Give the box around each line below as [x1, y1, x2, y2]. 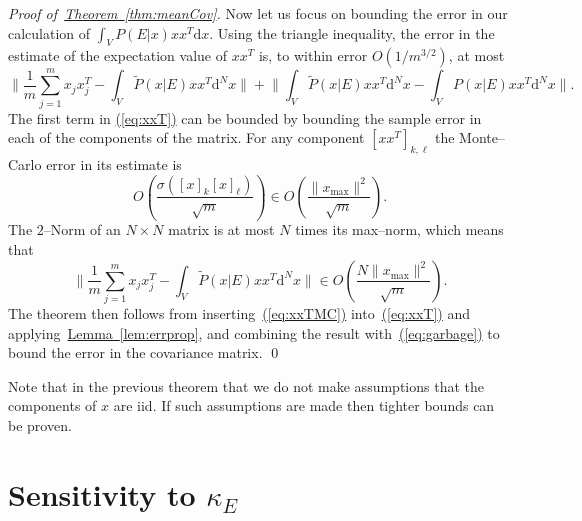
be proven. [8, 414, 72, 435]
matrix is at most [168, 219, 275, 240]
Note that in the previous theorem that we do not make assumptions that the [8, 375, 484, 396]
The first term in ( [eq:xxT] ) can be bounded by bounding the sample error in [8, 107, 482, 128]
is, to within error [258, 45, 368, 66]
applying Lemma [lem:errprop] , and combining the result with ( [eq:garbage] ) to [8, 322, 500, 343]
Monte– [459, 127, 506, 148]
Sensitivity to [8, 473, 196, 514]
